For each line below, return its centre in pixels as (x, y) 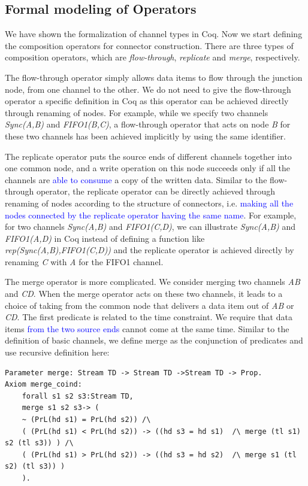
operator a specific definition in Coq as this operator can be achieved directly (147, 101)
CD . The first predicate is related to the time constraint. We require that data (149, 317)
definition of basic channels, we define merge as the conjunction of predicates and (154, 340)
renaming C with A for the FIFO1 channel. (84, 261)
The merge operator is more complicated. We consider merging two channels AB (153, 282)
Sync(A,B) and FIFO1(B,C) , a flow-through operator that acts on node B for (148, 124)
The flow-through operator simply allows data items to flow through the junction (154, 77)
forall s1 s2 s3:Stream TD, (78, 396)
